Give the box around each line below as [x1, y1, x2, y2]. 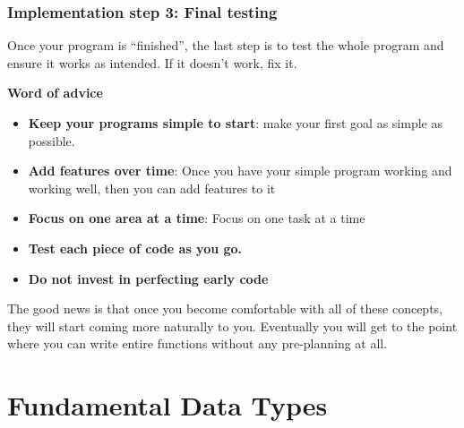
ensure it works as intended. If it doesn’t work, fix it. [7, 53, 297, 72]
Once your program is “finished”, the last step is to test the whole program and [7, 36, 444, 55]
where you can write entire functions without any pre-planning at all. [7, 334, 388, 353]
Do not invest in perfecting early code [28, 269, 269, 287]
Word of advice [7, 83, 103, 102]
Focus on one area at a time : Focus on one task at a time [28, 209, 365, 227]
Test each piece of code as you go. [28, 238, 243, 257]
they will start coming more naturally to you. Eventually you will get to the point [7, 316, 458, 335]
